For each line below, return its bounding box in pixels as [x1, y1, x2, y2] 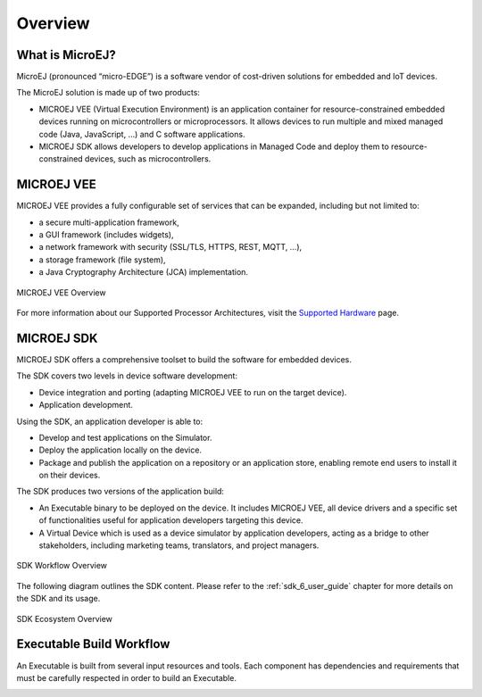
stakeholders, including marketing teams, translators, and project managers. [38, 540, 320, 551]
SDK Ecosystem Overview [16, 613, 113, 624]
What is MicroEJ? [16, 47, 116, 62]
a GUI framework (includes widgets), [38, 229, 174, 240]
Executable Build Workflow [16, 636, 170, 651]
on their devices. [38, 469, 101, 481]
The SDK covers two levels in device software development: [16, 370, 238, 381]
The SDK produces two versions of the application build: [16, 486, 225, 497]
